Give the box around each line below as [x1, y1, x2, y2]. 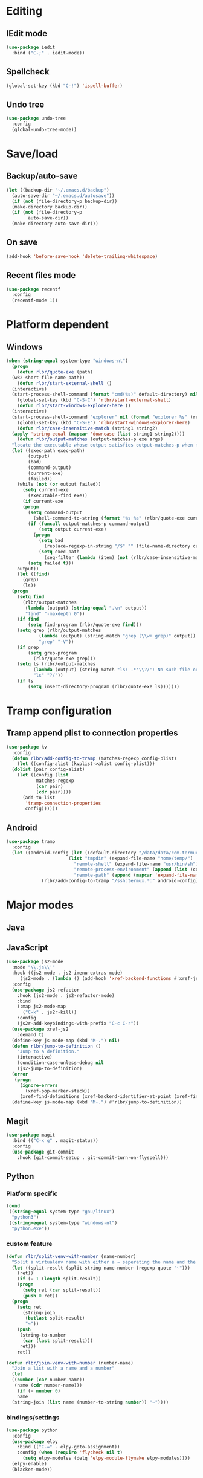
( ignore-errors [19, 1082, 59, 1088]
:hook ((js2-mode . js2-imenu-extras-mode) [11, 970, 123, 976]
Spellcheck [6, 66, 50, 77]
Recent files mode [6, 270, 76, 280]
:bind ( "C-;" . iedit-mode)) [11, 50, 85, 56]
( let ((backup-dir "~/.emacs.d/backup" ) [6, 187, 110, 193]
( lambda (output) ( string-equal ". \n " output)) [25, 605, 147, 611]
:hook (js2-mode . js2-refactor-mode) [17, 992, 115, 998]
